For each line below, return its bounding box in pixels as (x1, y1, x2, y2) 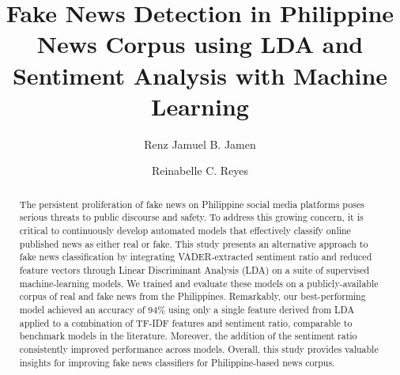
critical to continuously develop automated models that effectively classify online (19, 223, 351, 237)
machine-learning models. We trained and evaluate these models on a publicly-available (19, 276, 379, 290)
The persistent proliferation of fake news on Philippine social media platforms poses (19, 197, 364, 210)
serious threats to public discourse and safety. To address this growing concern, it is (19, 210, 364, 224)
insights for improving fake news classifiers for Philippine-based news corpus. (19, 355, 335, 369)
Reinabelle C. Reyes (151, 162, 249, 179)
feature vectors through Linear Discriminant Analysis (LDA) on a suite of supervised (19, 263, 370, 276)
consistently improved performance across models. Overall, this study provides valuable (19, 342, 379, 355)
